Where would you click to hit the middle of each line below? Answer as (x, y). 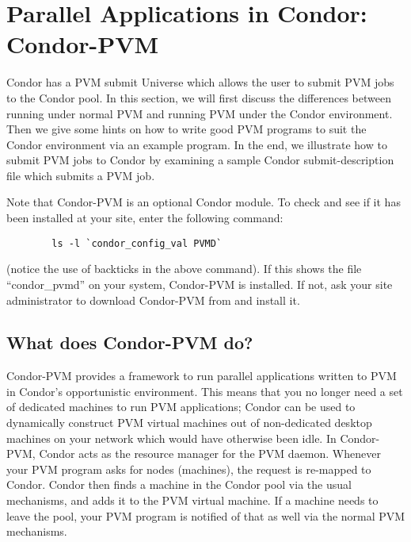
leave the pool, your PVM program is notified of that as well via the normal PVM (206, 515)
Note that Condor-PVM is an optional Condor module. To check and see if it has (204, 202)
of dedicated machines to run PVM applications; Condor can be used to (181, 407)
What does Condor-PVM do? (130, 342)
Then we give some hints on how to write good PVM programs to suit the (186, 129)
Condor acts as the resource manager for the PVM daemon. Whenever (210, 454)
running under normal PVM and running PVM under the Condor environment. (200, 113)
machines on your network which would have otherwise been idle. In (171, 438)
